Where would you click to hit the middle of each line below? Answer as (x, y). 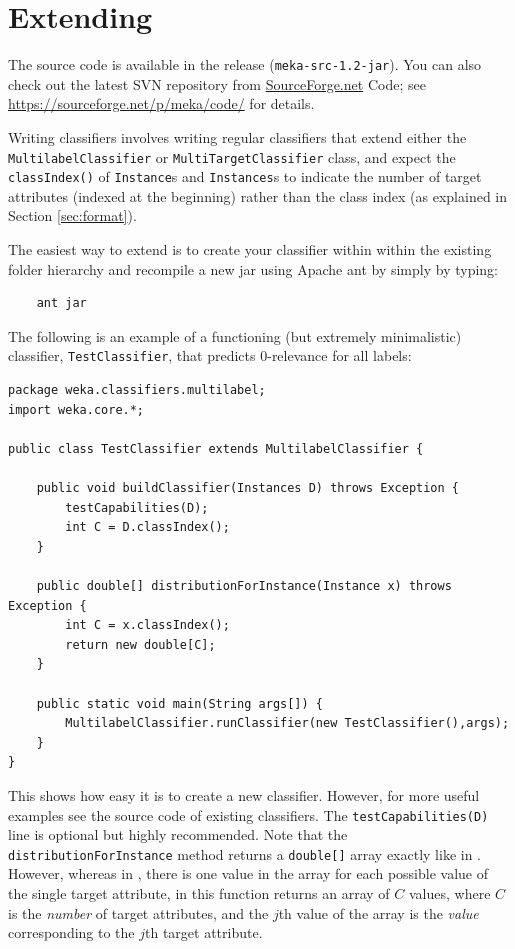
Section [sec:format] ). (72, 215)
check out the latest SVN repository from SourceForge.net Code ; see (217, 83)
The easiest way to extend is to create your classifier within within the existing (250, 249)
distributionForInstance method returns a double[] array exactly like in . (245, 853)
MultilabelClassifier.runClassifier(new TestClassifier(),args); (287, 723)
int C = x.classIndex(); (147, 625)
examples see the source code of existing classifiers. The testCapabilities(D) (248, 814)
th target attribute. (204, 932)
